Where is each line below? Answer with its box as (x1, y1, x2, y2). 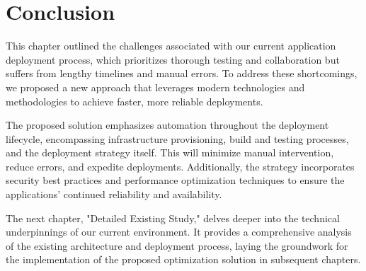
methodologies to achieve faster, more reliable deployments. (6, 93, 263, 108)
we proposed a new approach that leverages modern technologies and (6, 79, 305, 94)
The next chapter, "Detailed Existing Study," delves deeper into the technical (6, 210, 340, 225)
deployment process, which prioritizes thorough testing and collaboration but (6, 52, 340, 67)
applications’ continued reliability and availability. (6, 187, 222, 202)
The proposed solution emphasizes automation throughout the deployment (6, 117, 329, 132)
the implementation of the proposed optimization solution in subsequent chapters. (6, 252, 361, 267)
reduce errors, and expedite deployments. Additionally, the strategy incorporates (6, 158, 355, 173)
